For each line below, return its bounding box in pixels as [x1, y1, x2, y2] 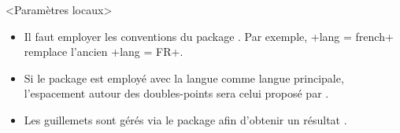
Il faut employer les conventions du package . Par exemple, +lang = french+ [24, 28, 394, 44]
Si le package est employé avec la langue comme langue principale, [24, 69, 344, 86]
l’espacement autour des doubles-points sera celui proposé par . [24, 85, 329, 102]
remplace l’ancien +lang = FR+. [24, 43, 183, 60]
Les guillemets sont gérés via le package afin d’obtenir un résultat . [24, 111, 347, 127]
